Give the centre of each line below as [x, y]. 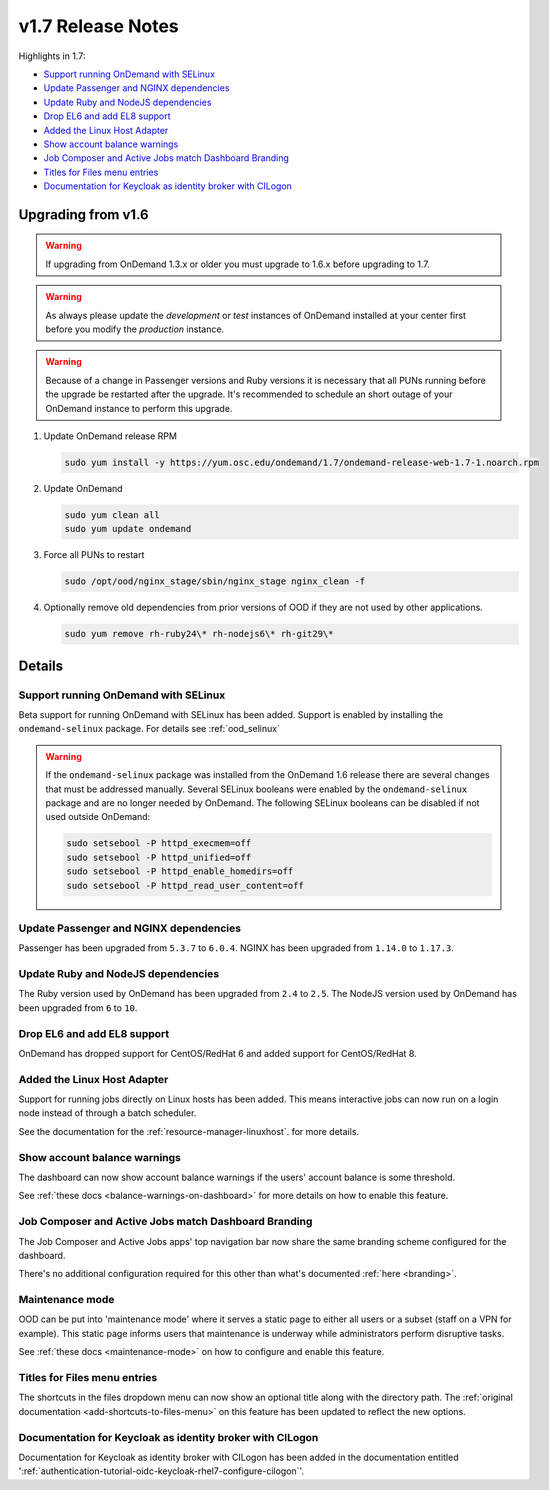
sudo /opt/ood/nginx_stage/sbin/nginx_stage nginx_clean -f [215, 581]
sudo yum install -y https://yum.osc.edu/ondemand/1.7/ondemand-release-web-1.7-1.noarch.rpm [302, 462]
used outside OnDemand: [98, 817]
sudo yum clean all [112, 514]
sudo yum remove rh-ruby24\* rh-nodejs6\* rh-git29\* [199, 634]
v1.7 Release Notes [98, 26]
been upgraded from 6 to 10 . [78, 1007]
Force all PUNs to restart [94, 555]
